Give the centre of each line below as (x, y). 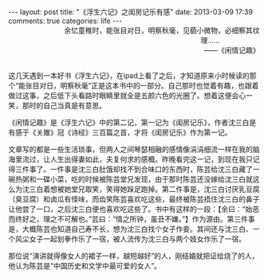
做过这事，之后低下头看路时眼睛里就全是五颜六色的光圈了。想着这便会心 (127, 96)
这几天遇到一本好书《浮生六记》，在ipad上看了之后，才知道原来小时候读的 (129, 76)
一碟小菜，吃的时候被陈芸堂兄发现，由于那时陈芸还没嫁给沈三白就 (144, 179)
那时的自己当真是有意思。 (64, 106)
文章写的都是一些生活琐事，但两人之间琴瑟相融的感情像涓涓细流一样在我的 (130, 149)
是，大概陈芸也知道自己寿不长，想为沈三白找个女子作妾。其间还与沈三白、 (130, 229)
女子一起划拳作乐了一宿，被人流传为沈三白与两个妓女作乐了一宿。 (137, 239)
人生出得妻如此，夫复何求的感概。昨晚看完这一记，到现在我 (148, 159)
